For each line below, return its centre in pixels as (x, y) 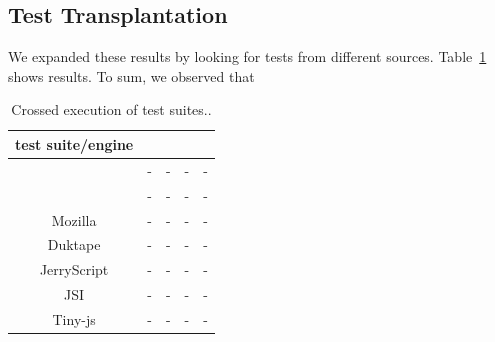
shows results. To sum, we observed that (131, 75)
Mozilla (74, 219)
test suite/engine (74, 143)
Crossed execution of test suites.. (111, 109)
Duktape (74, 244)
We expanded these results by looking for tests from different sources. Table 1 (247, 56)
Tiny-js (74, 318)
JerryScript (74, 269)
